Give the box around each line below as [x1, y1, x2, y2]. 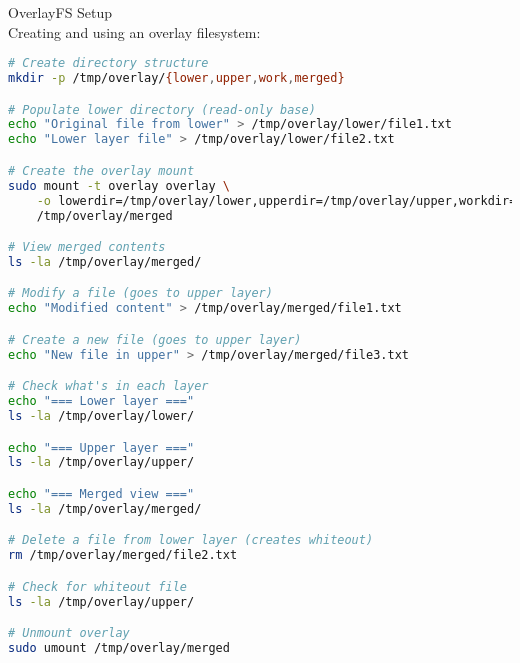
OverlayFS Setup [8, 2, 113, 22]
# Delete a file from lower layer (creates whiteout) [8, 533, 374, 548]
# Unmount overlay [8, 626, 130, 641]
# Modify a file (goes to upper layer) [8, 286, 273, 301]
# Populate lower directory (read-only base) [8, 102, 316, 117]
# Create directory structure [8, 56, 209, 71]
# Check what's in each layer [8, 379, 209, 394]
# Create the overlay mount [8, 163, 195, 178]
